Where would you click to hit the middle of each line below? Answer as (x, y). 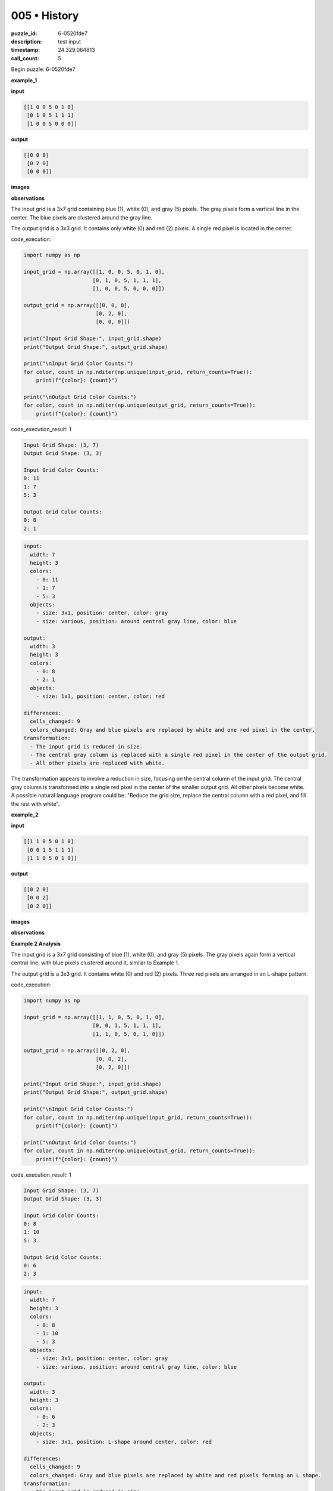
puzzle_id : (24, 33)
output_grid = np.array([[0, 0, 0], (77, 305)
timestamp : (26, 50)
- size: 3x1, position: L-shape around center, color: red (124, 1442)
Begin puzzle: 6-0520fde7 (43, 69)
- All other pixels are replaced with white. (97, 763)
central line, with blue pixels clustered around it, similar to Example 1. (95, 963)
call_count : (25, 58)
